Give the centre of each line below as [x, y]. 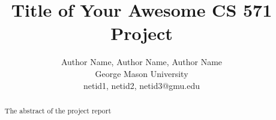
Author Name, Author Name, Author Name [142, 62]
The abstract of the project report [58, 110]
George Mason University [142, 73]
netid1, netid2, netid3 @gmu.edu [142, 85]
